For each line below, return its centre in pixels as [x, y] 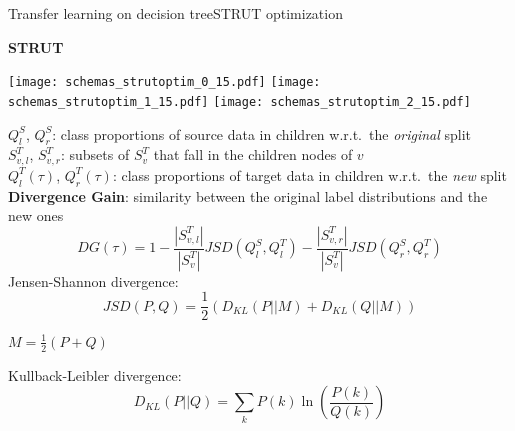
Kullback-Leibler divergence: [95, 374]
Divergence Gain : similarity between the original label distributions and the [248, 195]
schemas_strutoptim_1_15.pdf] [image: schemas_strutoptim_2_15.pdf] [239, 101]
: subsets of [95, 154]
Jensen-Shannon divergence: [93, 280]
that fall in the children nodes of [253, 154]
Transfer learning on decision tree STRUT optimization [175, 13]
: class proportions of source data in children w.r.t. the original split [262, 133]
